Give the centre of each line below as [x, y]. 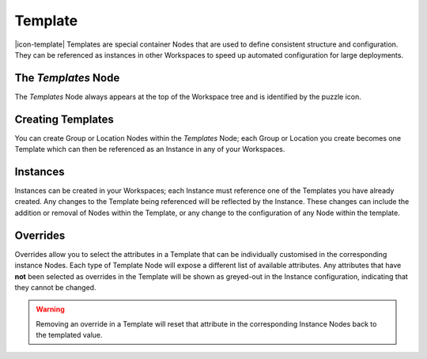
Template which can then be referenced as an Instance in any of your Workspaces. [150, 149]
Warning [50, 309]
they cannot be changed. [55, 287]
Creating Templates [64, 119]
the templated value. [69, 335]
